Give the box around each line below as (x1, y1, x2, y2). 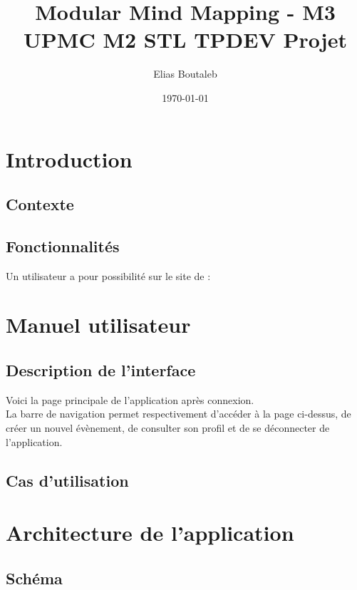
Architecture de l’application (6, 518, 294, 547)
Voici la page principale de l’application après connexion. (6, 392, 254, 407)
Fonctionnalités (6, 234, 120, 257)
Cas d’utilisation (6, 469, 129, 491)
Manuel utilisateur (6, 310, 191, 339)
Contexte (6, 193, 74, 215)
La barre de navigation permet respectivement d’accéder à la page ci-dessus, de (6, 406, 351, 421)
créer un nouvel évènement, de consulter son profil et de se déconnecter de (6, 420, 330, 435)
